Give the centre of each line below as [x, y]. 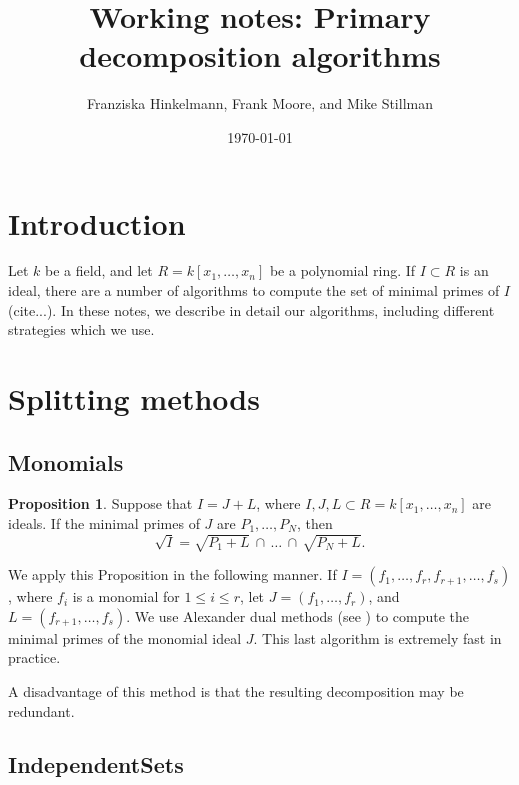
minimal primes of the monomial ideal [125, 637]
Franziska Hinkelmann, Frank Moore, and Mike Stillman [260, 103]
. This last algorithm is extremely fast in [377, 637]
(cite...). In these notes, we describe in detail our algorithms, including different [251, 309]
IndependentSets [96, 764]
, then [314, 522]
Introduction [97, 222]
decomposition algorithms [260, 55]
